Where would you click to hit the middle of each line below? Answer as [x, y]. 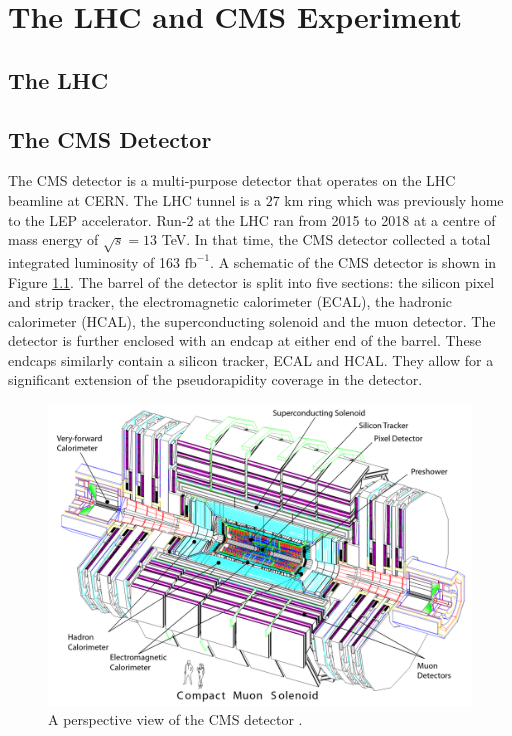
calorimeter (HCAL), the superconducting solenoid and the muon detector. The [252, 320]
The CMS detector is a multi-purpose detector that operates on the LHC [232, 180]
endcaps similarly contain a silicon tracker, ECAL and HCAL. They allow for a [251, 359]
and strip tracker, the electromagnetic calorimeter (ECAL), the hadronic [230, 301]
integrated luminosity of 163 [94, 261]
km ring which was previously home [394, 199]
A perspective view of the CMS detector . [175, 719]
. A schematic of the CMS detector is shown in [353, 261]
